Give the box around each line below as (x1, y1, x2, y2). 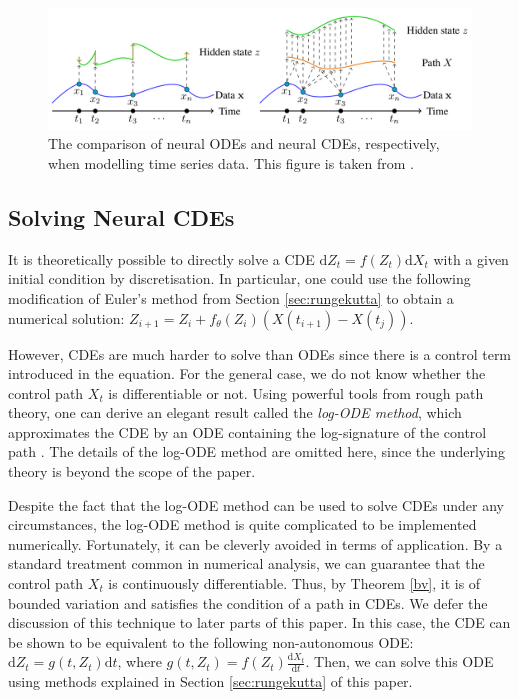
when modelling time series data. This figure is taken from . (48, 152, 414, 173)
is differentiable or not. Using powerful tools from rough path (108, 382, 484, 403)
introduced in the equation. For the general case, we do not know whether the (8, 363, 486, 384)
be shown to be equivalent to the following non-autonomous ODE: (8, 631, 414, 652)
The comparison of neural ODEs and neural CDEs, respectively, (48, 133, 440, 154)
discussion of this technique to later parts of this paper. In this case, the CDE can (8, 612, 511, 633)
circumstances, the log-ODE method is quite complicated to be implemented (8, 514, 477, 535)
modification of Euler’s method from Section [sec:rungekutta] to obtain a (8, 287, 454, 308)
